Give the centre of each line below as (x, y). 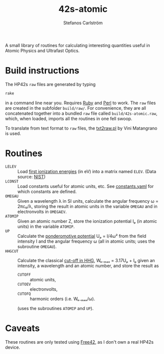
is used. (13, 133)
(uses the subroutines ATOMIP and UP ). (56, 308)
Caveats (22, 328)
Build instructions (42, 71)
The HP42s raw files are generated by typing (50, 84)
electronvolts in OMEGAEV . (42, 212)
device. (13, 347)
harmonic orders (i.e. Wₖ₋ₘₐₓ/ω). (62, 299)
